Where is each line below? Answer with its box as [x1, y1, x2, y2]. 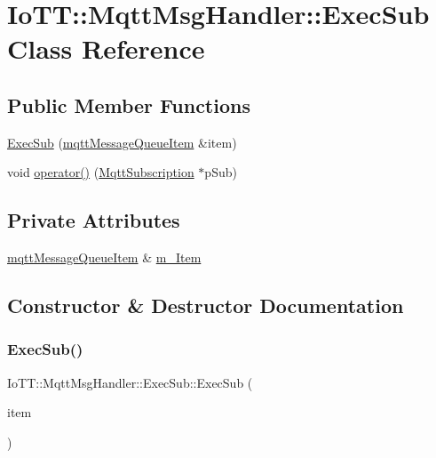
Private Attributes [7, 206, 180, 234]
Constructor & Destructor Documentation [7, 292, 404, 319]
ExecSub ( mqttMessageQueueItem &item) [7, 133, 237, 151]
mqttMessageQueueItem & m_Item [7, 248, 202, 267]
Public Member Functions [7, 91, 250, 118]
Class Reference [7, 30, 205, 67]
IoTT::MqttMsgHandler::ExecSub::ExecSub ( [7, 373, 253, 391]
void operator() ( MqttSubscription [7, 163, 194, 181]
